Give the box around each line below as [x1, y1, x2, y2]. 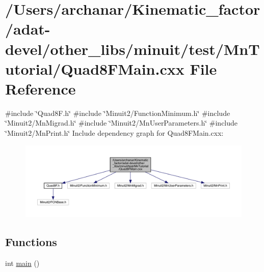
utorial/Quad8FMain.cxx [5, 58, 184, 79]
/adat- [5, 18, 50, 39]
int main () [5, 258, 40, 268]
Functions [5, 234, 57, 250]
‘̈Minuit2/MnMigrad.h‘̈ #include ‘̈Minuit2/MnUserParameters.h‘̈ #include [5, 117, 238, 128]
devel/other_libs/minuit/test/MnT [5, 38, 260, 59]
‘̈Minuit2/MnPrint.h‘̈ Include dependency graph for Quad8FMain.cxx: [5, 128, 224, 138]
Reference [5, 78, 76, 99]
